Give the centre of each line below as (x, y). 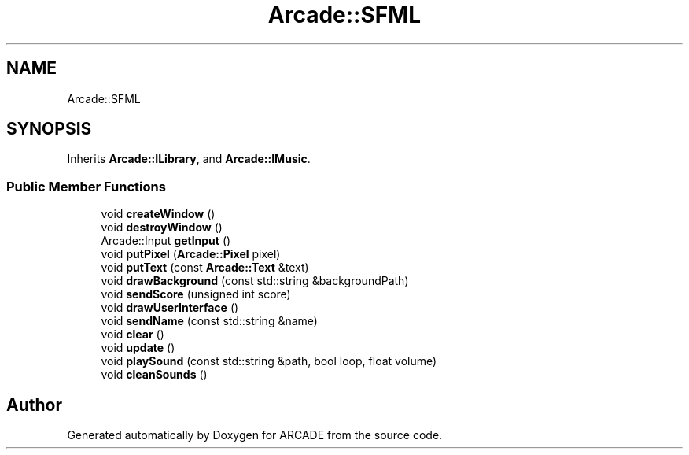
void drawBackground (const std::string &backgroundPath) (255, 281)
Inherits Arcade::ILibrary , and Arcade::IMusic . (189, 159)
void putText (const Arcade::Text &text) (205, 268)
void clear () (133, 335)
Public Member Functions (86, 186)
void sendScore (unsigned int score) (196, 294)
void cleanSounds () (154, 375)
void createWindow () (158, 214)
